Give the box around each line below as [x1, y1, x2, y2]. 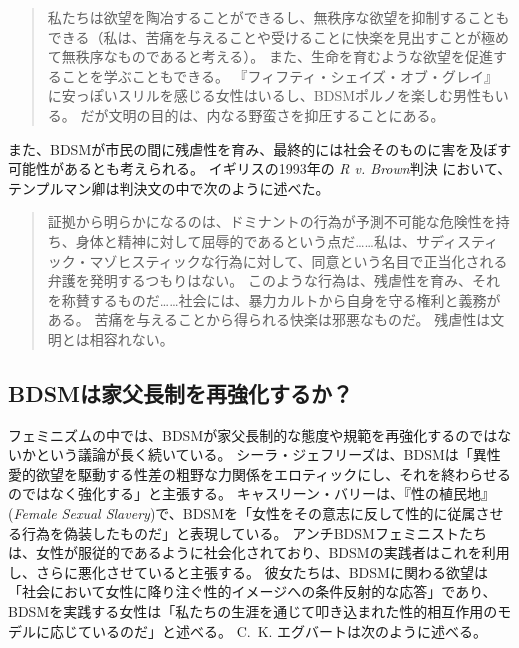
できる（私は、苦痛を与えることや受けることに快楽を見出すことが [47, 26, 482, 47]
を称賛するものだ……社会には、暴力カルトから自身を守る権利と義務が [47, 289, 501, 310]
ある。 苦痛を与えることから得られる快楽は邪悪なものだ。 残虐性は [47, 309, 491, 330]
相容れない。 [89, 328, 174, 349]
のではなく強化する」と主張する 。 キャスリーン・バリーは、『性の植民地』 [8, 483, 495, 504]
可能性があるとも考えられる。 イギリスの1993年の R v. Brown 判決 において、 [8, 158, 512, 179]
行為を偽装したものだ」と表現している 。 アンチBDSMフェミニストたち [21, 522, 487, 543]
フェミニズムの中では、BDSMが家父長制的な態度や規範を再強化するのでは [8, 424, 498, 445]
